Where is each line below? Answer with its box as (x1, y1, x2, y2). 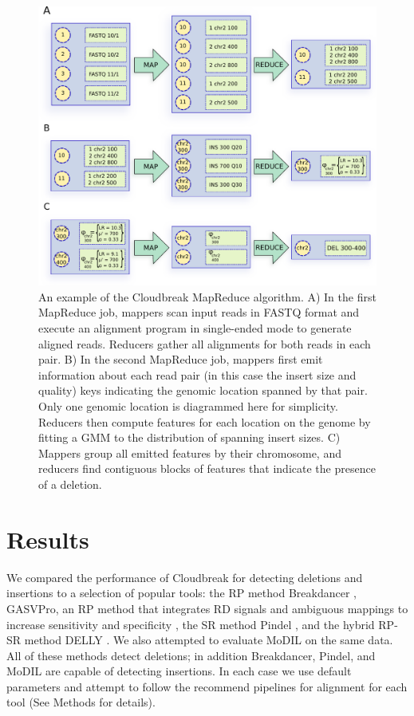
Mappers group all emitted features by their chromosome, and (38, 444, 341, 461)
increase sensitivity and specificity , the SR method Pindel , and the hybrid (6, 616, 375, 632)
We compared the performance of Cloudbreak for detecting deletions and (6, 568, 363, 585)
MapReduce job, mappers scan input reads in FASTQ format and (38, 304, 360, 321)
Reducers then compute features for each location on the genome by (38, 413, 371, 430)
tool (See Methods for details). (6, 694, 156, 710)
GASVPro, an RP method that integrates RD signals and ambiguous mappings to (6, 600, 408, 616)
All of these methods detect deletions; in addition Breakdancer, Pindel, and (6, 647, 376, 663)
